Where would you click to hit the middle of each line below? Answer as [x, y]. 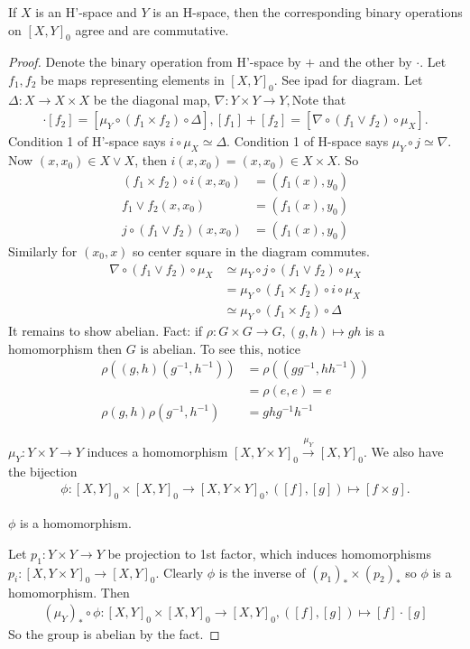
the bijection [43, 471]
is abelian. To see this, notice [221, 348]
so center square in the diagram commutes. [251, 250]
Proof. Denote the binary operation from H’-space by [155, 62]
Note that [319, 99]
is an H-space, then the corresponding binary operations [308, 12]
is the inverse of [262, 572]
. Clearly [180, 572]
